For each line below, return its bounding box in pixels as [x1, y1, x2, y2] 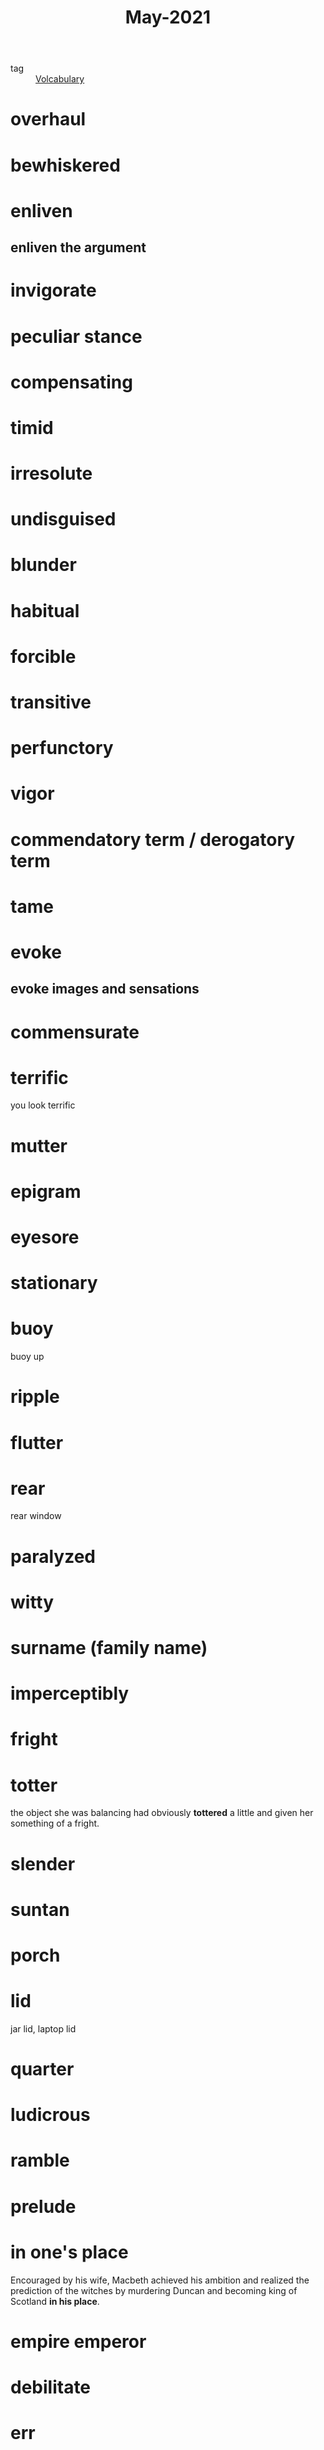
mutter [10, 1134, 68, 1157]
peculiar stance [10, 325, 143, 348]
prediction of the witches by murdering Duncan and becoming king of [10, 2284, 298, 2296]
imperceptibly [10, 1682, 130, 1705]
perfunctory [10, 737, 114, 760]
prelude [10, 2195, 77, 2218]
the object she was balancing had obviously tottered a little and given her [10, 1807, 314, 1819]
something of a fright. [10, 1817, 100, 1830]
